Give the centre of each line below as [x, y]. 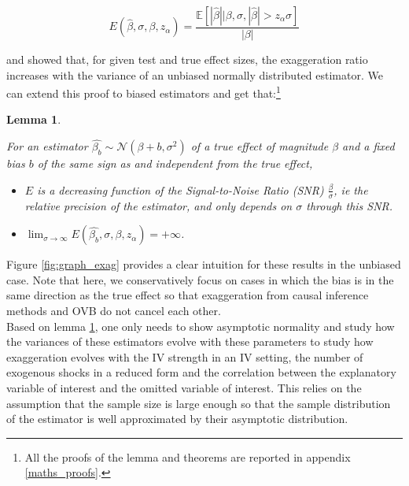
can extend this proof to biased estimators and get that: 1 [144, 92]
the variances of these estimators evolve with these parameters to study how [190, 341]
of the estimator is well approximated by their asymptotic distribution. [177, 419]
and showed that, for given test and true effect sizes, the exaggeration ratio [187, 59]
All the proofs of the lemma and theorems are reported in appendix [188, 456]
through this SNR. [350, 205]
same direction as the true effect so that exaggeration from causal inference [188, 295]
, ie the [351, 189]
